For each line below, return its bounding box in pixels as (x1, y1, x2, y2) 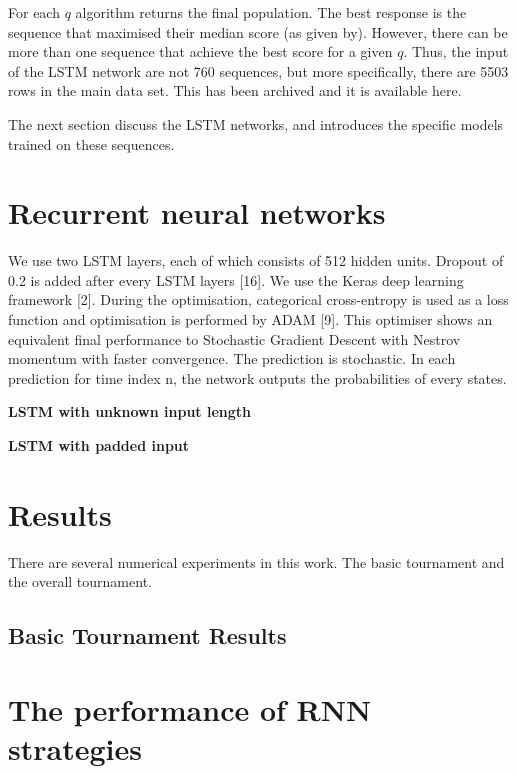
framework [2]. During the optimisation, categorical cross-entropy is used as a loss (8, 289, 509, 310)
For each (8, 2, 60, 22)
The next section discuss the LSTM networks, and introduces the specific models (8, 113, 504, 134)
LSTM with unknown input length (8, 401, 251, 422)
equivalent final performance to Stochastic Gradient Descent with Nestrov (8, 328, 461, 349)
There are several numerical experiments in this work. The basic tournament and (8, 551, 505, 572)
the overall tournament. (8, 571, 152, 592)
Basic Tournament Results (8, 620, 287, 651)
